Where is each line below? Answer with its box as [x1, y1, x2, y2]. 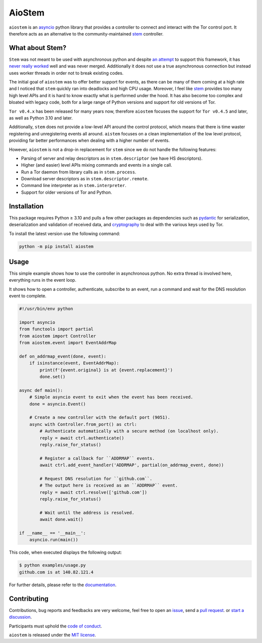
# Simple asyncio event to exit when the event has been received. [29, 394, 194, 400]
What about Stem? [9, 44, 66, 52]
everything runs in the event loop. [9, 277, 77, 283]
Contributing [9, 594, 49, 603]
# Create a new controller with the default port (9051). [29, 415, 170, 420]
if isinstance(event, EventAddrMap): [29, 360, 119, 366]
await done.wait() [39, 517, 83, 522]
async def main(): [19, 388, 63, 393]
